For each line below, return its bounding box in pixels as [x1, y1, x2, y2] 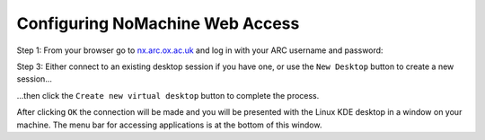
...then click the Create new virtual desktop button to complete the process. [16, 90, 320, 101]
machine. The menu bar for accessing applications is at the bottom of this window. [16, 119, 322, 130]
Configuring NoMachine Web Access [16, 13, 300, 33]
